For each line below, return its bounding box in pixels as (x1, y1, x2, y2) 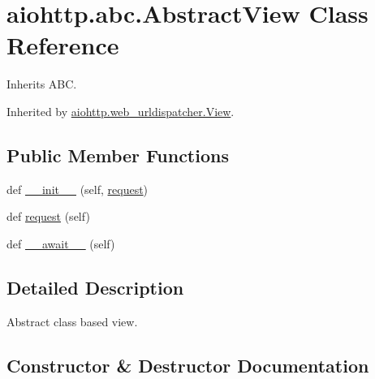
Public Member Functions (6, 142, 229, 167)
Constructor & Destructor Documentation (6, 352, 369, 377)
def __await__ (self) (6, 235, 115, 252)
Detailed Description (6, 274, 184, 299)
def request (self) (6, 208, 90, 225)
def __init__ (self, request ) (6, 180, 149, 197)
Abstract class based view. (6, 312, 138, 329)
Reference (6, 28, 119, 62)
